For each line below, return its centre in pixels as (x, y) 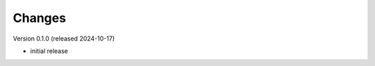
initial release (49, 51)
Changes (39, 18)
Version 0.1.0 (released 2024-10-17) (64, 38)
